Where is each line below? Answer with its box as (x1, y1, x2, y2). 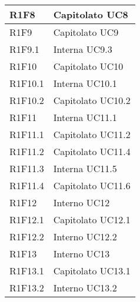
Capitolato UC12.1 (53, 213, 131, 226)
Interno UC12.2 (53, 230, 117, 243)
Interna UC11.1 (53, 110, 117, 124)
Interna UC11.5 (53, 162, 117, 175)
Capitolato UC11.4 (53, 145, 131, 158)
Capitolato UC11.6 (53, 179, 131, 192)
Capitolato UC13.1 (53, 264, 131, 277)
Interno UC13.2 (53, 281, 117, 294)
